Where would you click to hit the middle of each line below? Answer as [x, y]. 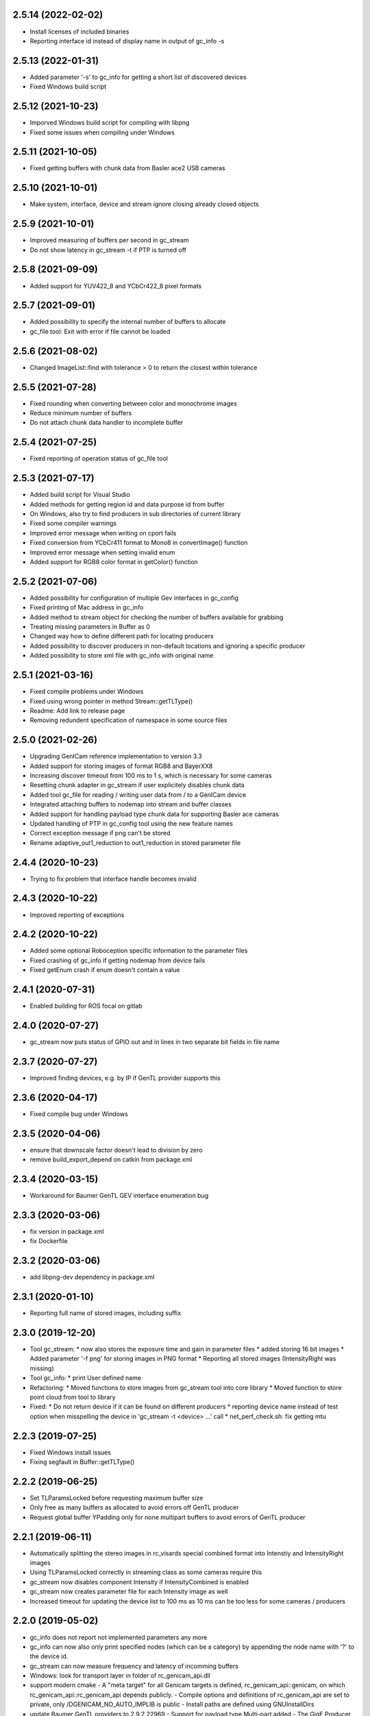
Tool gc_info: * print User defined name [86, 1378]
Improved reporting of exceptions [77, 915]
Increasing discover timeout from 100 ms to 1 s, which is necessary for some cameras [151, 775]
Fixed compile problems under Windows [87, 692]
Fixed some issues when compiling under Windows [102, 132]
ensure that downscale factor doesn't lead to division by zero [116, 1150]
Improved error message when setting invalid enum [102, 552]
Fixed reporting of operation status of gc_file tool [99, 459]
